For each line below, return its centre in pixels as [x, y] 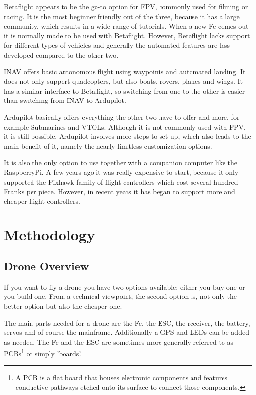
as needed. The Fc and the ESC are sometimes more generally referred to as [119, 342]
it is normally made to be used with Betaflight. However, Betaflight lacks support [127, 35]
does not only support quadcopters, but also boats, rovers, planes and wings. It [123, 81]
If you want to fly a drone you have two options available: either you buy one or [125, 286]
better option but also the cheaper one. [63, 306]
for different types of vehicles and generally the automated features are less [117, 45]
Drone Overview [47, 266]
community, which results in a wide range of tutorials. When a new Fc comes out [126, 26]
